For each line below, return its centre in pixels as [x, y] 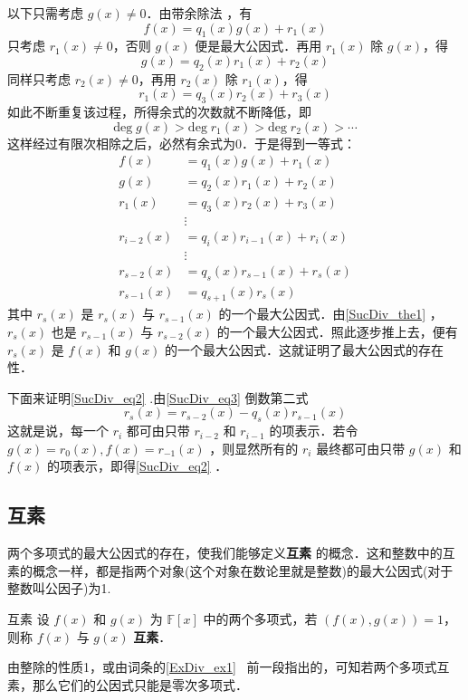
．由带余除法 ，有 [199, 13]
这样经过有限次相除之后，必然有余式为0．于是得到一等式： [181, 143]
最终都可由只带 [361, 448]
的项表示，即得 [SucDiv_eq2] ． [138, 466]
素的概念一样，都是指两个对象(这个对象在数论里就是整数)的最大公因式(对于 [230, 570]
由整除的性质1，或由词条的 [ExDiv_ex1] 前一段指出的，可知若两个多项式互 [229, 667]
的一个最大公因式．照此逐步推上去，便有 [337, 331]
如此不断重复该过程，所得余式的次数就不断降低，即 [159, 112]
